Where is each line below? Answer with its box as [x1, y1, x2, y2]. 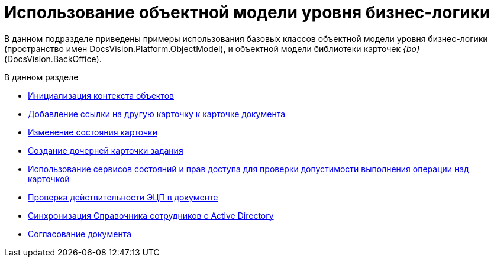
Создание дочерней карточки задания [28, 145, 183, 156]
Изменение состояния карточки [28, 127, 157, 137]
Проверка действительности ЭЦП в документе [28, 192, 218, 202]
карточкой [28, 173, 70, 184]
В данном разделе [4, 72, 79, 82]
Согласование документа [28, 228, 132, 239]
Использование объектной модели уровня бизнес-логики [4, 2, 490, 22]
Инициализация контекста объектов [28, 90, 175, 101]
